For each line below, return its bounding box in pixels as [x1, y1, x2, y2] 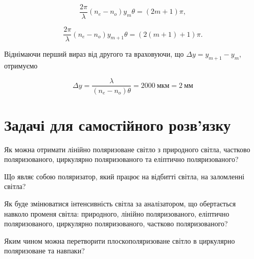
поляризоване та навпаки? [4, 245, 85, 256]
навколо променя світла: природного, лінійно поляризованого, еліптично [4, 208, 229, 219]
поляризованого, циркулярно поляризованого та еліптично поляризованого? [4, 154, 239, 164]
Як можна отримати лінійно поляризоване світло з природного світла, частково [4, 144, 250, 154]
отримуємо [4, 60, 38, 70]
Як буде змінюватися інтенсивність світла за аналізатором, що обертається [4, 198, 236, 209]
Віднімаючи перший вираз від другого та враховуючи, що [4, 49, 184, 59]
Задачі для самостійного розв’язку [4, 114, 231, 135]
